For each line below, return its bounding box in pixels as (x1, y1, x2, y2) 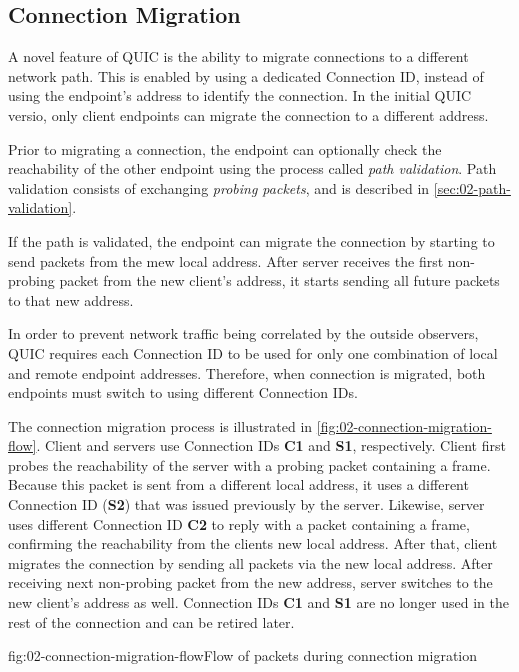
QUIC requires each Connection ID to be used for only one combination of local (8, 342, 498, 363)
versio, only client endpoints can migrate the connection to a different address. (8, 104, 489, 125)
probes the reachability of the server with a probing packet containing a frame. (8, 454, 491, 475)
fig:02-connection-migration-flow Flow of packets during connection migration (8, 645, 478, 666)
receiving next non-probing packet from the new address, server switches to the (8, 572, 493, 593)
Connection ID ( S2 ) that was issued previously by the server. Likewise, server (8, 494, 485, 515)
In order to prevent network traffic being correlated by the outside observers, (8, 323, 479, 344)
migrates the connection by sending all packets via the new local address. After (8, 552, 493, 573)
